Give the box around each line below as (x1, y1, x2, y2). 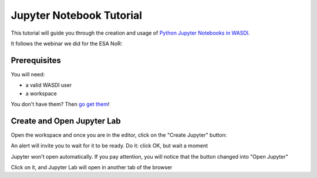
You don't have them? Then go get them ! (11, 100, 110, 108)
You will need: (11, 70, 45, 78)
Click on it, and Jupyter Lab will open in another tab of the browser (11, 164, 173, 171)
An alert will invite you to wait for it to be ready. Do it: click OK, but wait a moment (11, 142, 208, 149)
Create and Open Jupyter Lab (11, 116, 121, 126)
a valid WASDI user (25, 82, 72, 89)
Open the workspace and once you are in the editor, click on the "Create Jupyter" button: (11, 131, 227, 138)
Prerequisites (11, 55, 61, 65)
